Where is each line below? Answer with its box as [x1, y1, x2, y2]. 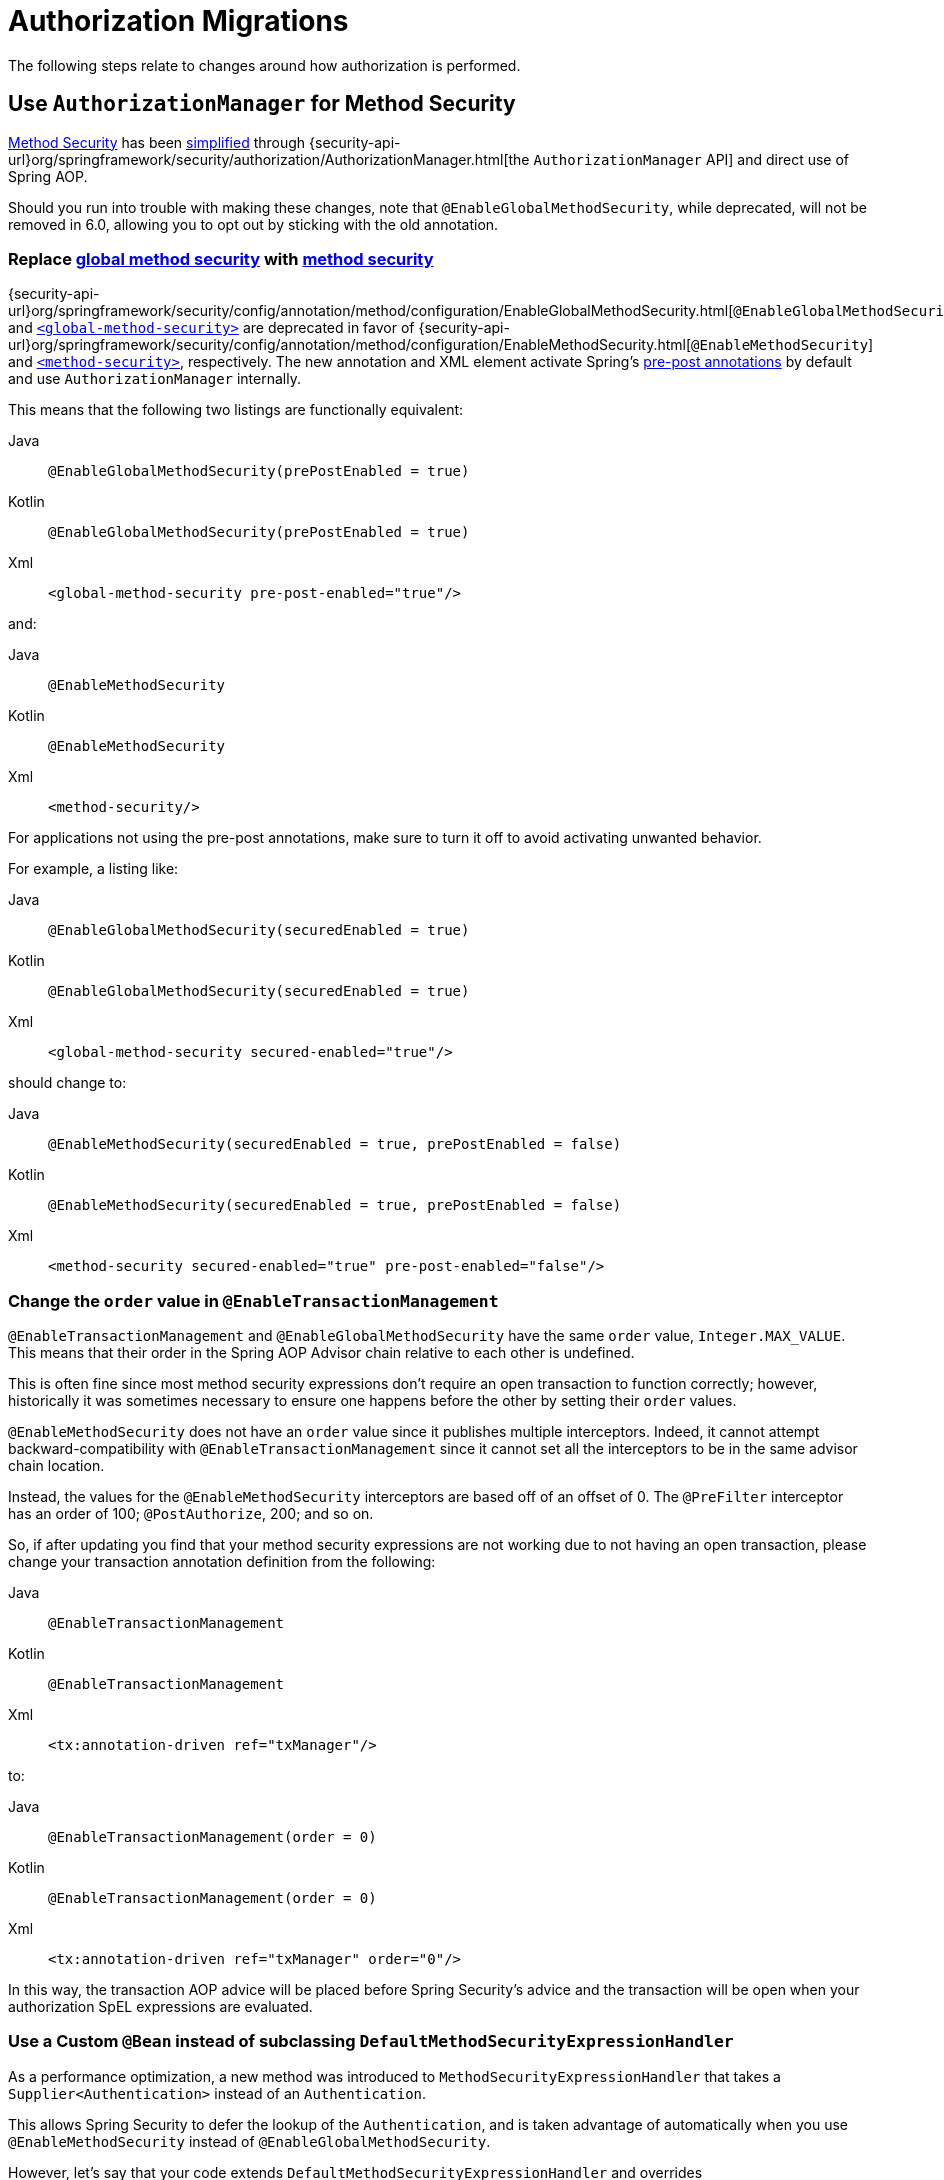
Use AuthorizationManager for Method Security [8, 91, 516, 117]
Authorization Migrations [8, 4, 349, 38]
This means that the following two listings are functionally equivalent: [8, 401, 464, 419]
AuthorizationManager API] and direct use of [533, 150, 850, 168]
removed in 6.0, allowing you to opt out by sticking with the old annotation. [8, 215, 499, 233]
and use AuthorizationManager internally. [8, 370, 301, 388]
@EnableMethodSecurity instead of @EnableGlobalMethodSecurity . [8, 2132, 491, 2150]
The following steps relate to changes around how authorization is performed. [8, 56, 521, 74]
